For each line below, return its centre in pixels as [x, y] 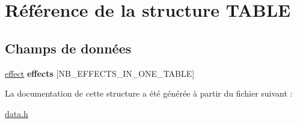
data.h [17, 113]
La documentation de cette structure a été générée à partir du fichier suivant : [149, 93]
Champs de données [68, 48]
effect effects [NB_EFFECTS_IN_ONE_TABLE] [100, 73]
